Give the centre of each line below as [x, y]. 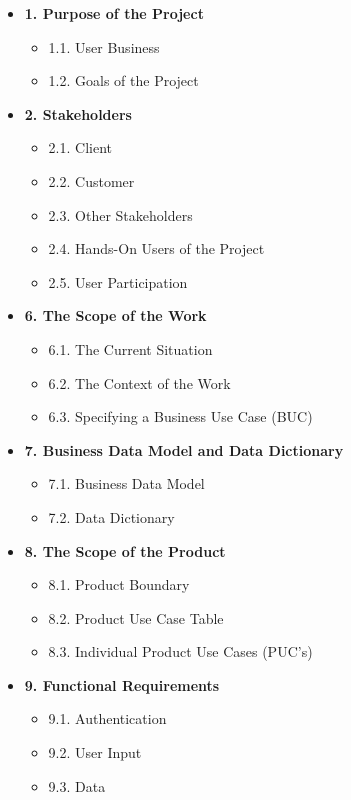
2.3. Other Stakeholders [120, 214]
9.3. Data [77, 785]
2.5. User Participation [118, 281]
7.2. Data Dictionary [111, 516]
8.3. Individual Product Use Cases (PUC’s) [180, 651]
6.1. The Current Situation [130, 348]
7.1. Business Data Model [126, 483]
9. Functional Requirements [122, 684]
